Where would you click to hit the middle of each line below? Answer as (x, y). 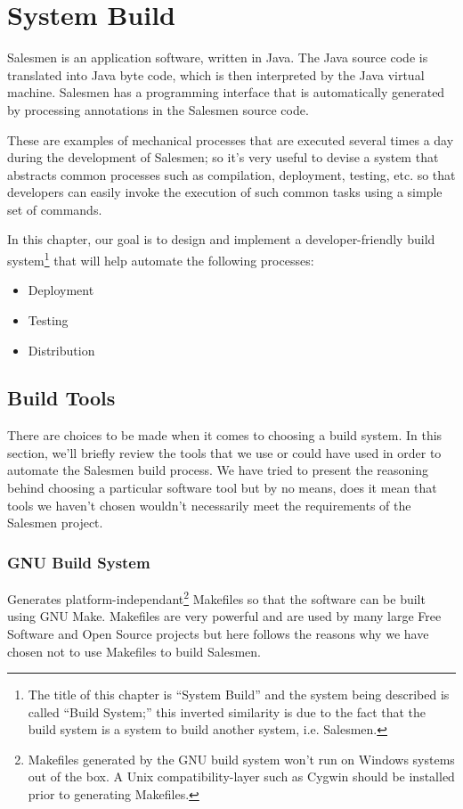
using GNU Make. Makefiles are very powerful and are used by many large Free (224, 616)
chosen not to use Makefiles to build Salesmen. (134, 651)
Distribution (61, 350)
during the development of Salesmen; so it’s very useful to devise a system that (223, 157)
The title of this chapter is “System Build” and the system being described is (239, 695)
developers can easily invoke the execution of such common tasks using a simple (225, 192)
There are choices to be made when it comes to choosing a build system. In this (225, 435)
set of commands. (55, 209)
